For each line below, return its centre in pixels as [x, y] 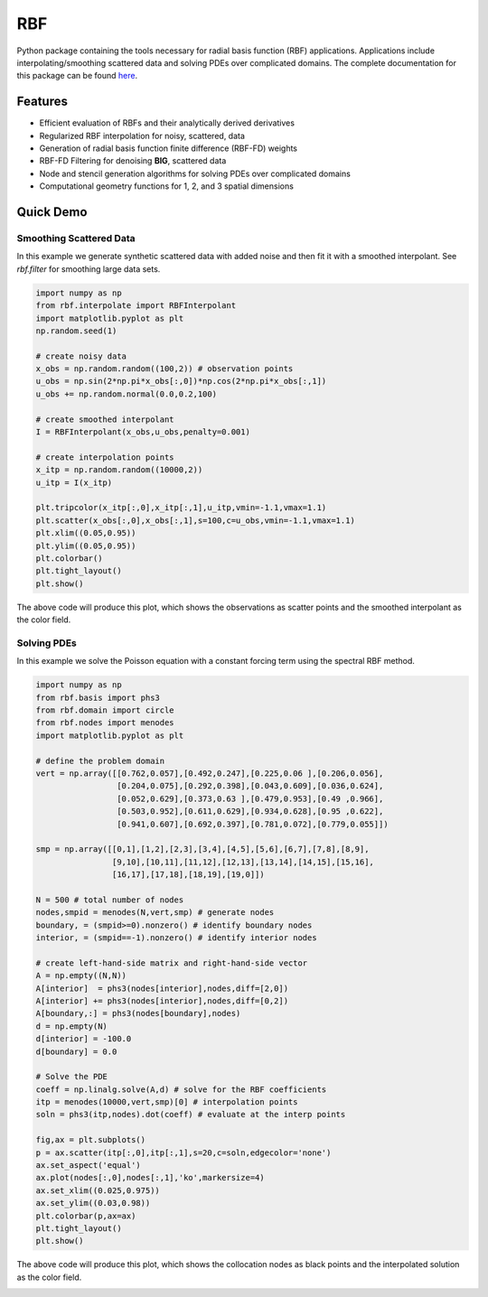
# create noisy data [81, 356]
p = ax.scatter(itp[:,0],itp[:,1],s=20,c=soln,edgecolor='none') [183, 1152]
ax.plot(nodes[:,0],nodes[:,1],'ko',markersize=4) [150, 1178]
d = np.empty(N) [72, 1026]
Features [42, 102]
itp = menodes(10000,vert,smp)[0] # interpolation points [167, 1102]
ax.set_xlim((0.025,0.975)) [98, 1190]
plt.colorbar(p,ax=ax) [86, 1216]
